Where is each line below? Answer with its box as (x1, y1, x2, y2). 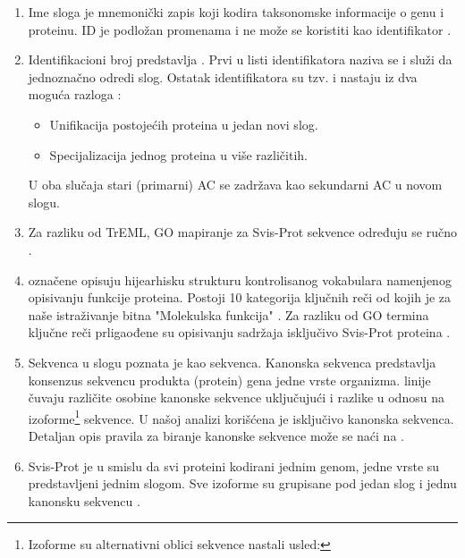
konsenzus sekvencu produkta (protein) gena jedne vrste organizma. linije (28, 370, 431, 389)
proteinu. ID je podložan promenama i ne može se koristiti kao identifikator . (28, 20, 452, 38)
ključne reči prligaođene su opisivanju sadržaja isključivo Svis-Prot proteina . (28, 323, 451, 342)
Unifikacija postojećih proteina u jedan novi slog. (49, 114, 318, 133)
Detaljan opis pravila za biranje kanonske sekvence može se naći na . (28, 426, 404, 444)
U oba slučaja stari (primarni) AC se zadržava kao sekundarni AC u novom (28, 175, 443, 194)
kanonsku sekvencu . (28, 491, 140, 510)
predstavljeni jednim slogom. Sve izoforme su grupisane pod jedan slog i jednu (28, 474, 457, 493)
